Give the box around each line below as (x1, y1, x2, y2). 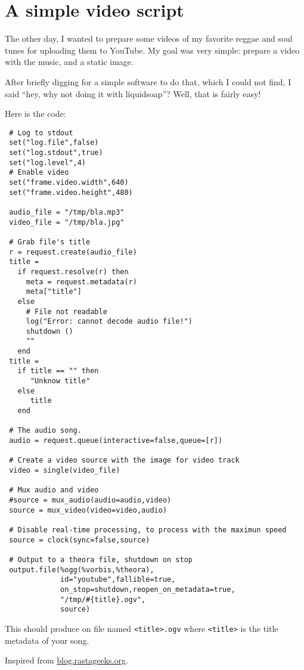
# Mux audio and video (9, 486, 99, 495)
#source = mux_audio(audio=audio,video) (9, 495, 172, 504)
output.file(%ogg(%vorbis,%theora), (9, 565, 154, 574)
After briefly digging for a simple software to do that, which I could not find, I (5, 75, 291, 88)
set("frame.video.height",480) (9, 188, 133, 197)
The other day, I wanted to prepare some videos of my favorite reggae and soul (5, 32, 293, 45)
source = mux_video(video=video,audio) (9, 505, 167, 514)
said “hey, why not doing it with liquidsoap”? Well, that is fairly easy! (5, 87, 261, 100)
